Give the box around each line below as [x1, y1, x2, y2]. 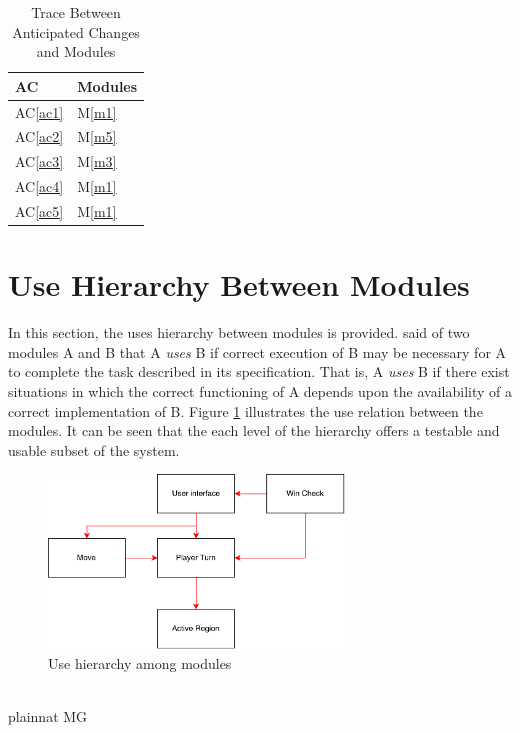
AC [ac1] [15, 101, 64, 122]
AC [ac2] [15, 126, 64, 147]
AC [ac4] [15, 176, 64, 197]
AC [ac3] [15, 151, 64, 172]
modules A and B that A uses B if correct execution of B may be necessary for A [8, 341, 507, 362]
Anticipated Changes [12, 21, 140, 42]
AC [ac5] [15, 201, 64, 221]
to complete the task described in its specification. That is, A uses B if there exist [8, 361, 510, 382]
